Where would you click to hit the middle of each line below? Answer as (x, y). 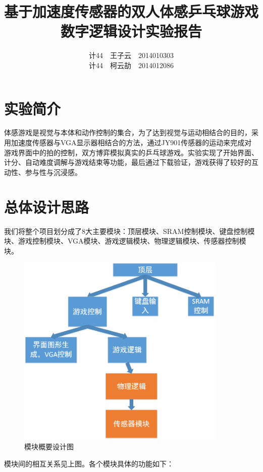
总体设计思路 (47, 206)
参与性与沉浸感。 (53, 172)
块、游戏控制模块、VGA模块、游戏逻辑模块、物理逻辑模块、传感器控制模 (125, 241)
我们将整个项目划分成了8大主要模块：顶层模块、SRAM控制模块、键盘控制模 (129, 231)
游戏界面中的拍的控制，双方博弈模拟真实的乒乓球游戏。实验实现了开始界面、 (131, 152)
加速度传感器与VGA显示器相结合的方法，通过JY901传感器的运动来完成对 (131, 142)
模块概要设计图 (49, 447)
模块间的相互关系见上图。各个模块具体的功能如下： (89, 463)
